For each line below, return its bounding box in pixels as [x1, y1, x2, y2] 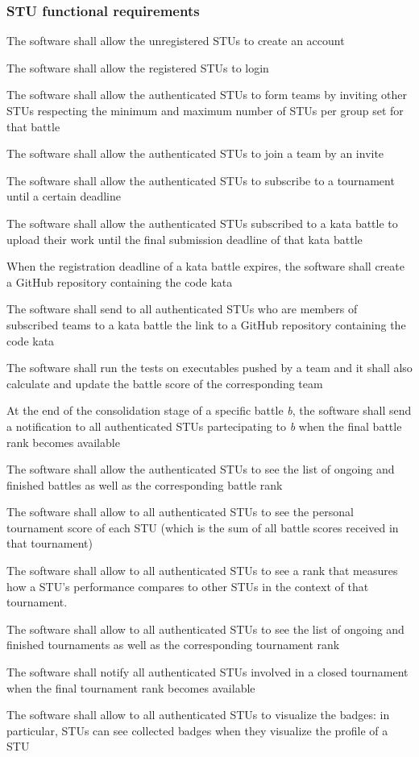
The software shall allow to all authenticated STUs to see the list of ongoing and [6, 620, 404, 637]
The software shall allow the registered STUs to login [6, 59, 269, 76]
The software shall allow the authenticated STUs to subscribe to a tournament [6, 172, 395, 188]
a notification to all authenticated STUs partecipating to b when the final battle [6, 417, 402, 434]
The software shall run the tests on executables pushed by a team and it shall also [6, 359, 413, 376]
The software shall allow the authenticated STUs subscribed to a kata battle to [6, 214, 398, 231]
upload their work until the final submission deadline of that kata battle [6, 230, 363, 247]
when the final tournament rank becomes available [6, 679, 255, 696]
